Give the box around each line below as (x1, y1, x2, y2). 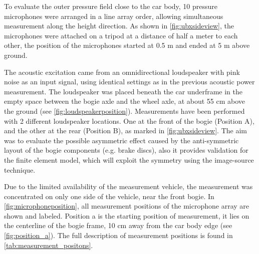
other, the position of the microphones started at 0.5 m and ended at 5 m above (4, 40, 250, 50)
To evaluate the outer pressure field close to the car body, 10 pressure (4, 1, 218, 11)
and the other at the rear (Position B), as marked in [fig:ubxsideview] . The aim (4, 125, 247, 136)
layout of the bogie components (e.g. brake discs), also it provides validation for (4, 145, 248, 155)
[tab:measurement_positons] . (4, 240, 93, 250)
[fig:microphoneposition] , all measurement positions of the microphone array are (4, 201, 249, 211)
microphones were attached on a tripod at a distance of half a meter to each (4, 30, 238, 40)
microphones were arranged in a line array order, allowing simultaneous (4, 10, 223, 21)
